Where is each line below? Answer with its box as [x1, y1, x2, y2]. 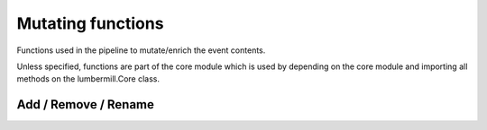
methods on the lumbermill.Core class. [16, 74, 160, 84]
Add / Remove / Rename [16, 97, 155, 112]
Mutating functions [16, 13, 164, 33]
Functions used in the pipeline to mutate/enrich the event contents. [16, 45, 266, 56]
